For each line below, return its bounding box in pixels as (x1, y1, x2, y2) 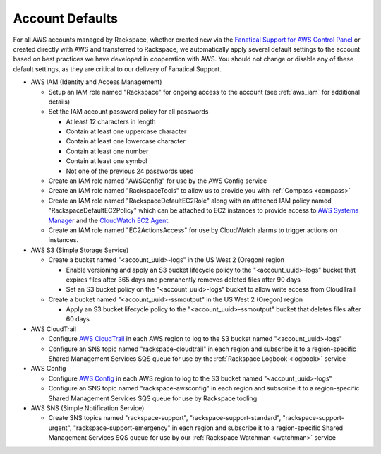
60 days (66, 315, 90, 323)
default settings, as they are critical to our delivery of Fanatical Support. (13, 64, 222, 73)
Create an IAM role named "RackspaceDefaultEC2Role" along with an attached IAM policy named (48, 196, 332, 205)
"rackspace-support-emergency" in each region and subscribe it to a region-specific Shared (73, 424, 344, 432)
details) (48, 97, 71, 106)
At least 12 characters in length (66, 117, 156, 126)
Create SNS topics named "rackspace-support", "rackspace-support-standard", (48, 414, 282, 422)
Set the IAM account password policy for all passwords (48, 107, 209, 116)
